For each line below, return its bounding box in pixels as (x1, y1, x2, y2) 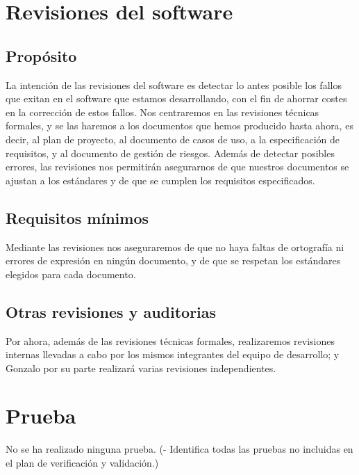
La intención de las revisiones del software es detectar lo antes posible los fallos (6, 77, 342, 92)
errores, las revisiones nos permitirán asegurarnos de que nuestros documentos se (6, 159, 349, 174)
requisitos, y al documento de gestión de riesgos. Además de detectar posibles (6, 145, 335, 160)
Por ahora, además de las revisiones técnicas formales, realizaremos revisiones (6, 333, 335, 348)
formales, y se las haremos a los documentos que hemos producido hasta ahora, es (6, 118, 353, 133)
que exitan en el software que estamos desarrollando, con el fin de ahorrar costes (6, 91, 347, 106)
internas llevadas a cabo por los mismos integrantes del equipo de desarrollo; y (6, 347, 340, 362)
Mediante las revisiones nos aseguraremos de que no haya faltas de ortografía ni (6, 239, 344, 254)
